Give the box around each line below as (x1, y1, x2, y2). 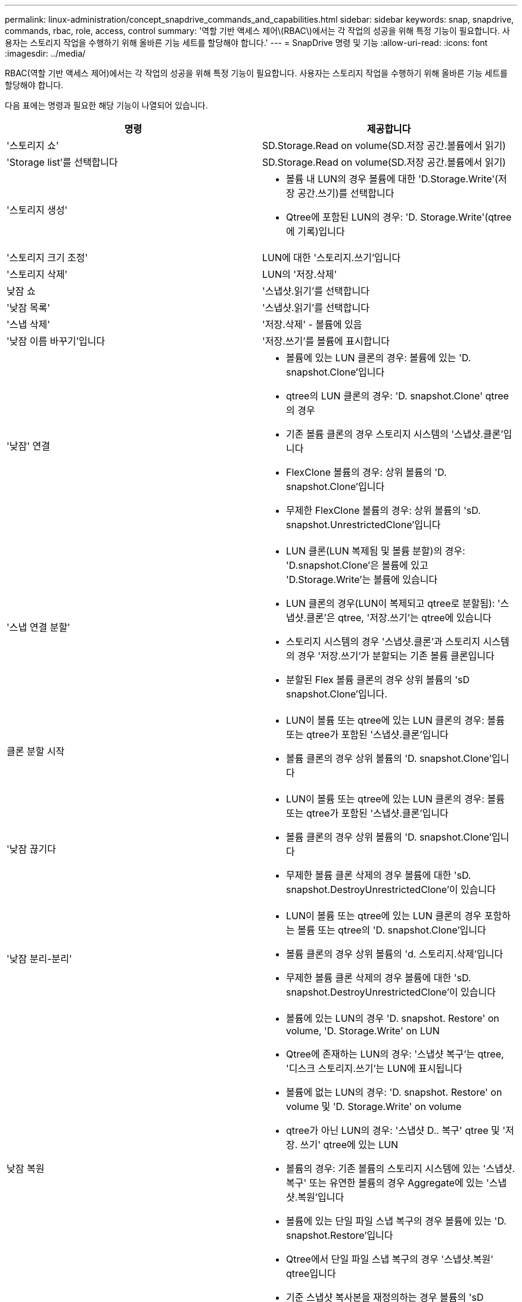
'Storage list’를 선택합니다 (7, 156, 118, 168)
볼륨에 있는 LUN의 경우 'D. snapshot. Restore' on (286, 1012, 499, 1024)
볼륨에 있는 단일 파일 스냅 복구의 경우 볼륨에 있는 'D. (286, 1215, 507, 1227)
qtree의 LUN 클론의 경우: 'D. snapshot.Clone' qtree (286, 390, 509, 402)
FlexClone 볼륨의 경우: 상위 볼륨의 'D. (286, 466, 447, 478)
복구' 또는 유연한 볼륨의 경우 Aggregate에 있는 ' (286, 1177, 489, 1189)
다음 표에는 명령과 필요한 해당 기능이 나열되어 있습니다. (5, 100, 208, 110)
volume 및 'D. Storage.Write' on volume (286, 1100, 462, 1112)
